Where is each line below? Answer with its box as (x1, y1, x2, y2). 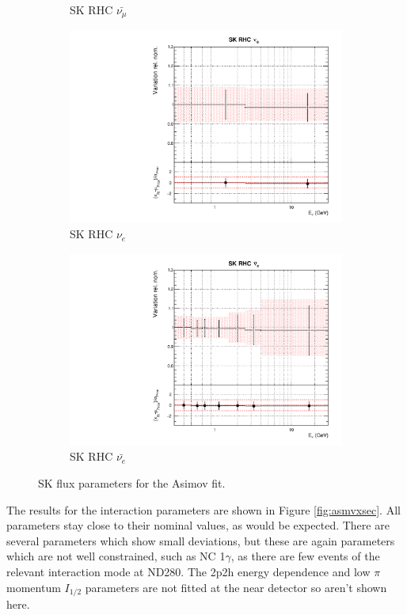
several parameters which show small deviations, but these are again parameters (6, 532, 395, 549)
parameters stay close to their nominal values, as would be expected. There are (6, 517, 390, 533)
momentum (6, 579, 61, 595)
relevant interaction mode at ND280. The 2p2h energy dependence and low (6, 564, 371, 580)
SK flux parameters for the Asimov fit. (38, 475, 226, 492)
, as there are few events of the (230, 548, 380, 564)
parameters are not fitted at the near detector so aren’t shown (85, 579, 387, 595)
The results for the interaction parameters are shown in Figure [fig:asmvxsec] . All (6, 501, 401, 518)
